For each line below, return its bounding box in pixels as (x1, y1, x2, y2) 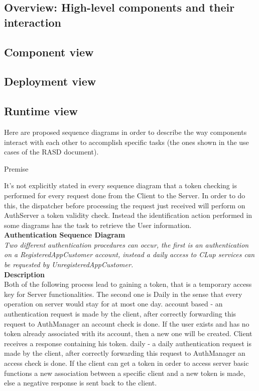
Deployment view (4, 73, 96, 89)
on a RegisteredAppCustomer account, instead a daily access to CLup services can (4, 249, 255, 260)
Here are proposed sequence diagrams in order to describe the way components (4, 126, 247, 137)
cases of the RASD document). (4, 146, 99, 157)
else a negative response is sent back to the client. (4, 377, 157, 388)
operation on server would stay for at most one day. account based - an (4, 298, 223, 309)
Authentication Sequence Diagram (4, 229, 125, 240)
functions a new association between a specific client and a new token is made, (4, 367, 245, 378)
